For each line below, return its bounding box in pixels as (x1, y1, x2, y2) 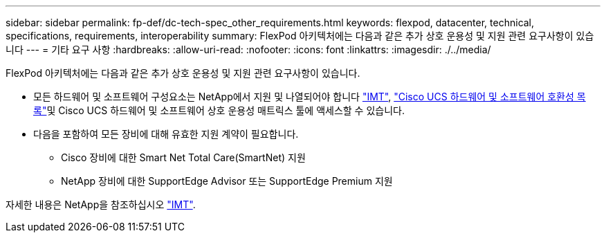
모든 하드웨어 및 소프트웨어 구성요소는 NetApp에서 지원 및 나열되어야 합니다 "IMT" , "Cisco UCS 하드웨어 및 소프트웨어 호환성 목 (33, 91, 586, 102)
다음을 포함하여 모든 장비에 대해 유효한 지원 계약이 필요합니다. (33, 128, 299, 140)
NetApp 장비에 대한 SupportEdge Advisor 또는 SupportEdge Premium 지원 (61, 175, 393, 187)
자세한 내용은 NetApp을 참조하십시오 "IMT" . (6, 199, 196, 210)
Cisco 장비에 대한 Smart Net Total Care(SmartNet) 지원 (61, 152, 306, 163)
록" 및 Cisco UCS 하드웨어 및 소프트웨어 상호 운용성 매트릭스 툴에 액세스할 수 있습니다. (33, 104, 405, 116)
